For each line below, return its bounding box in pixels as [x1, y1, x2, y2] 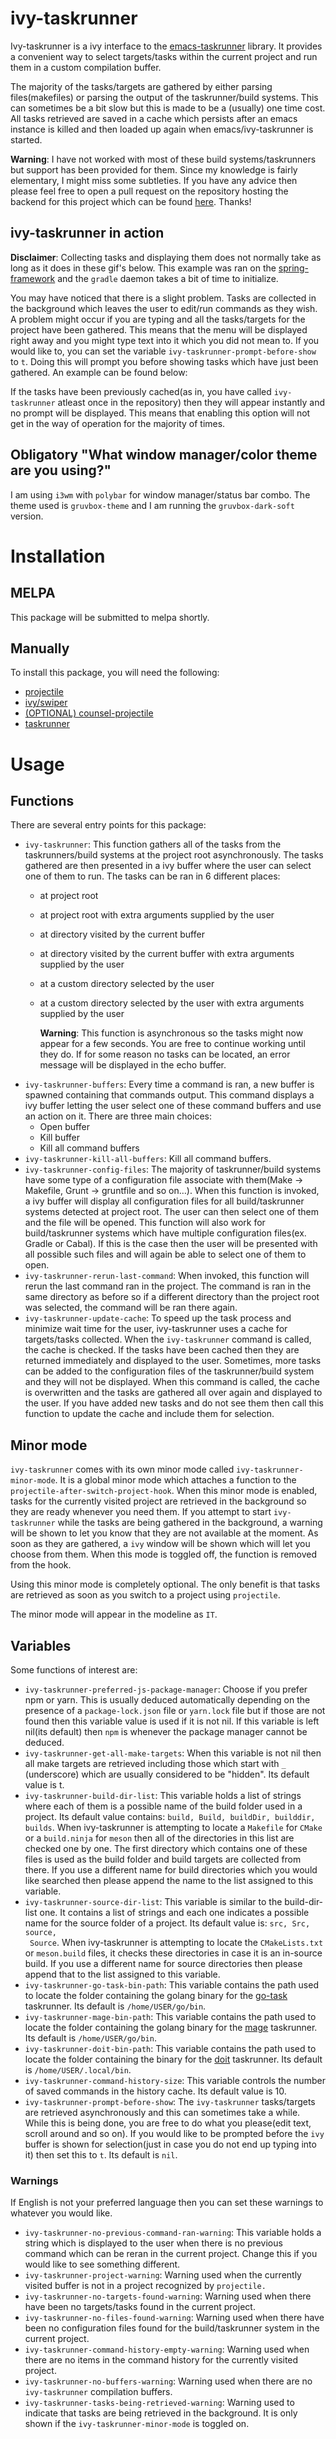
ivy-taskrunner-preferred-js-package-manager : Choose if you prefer [24, 1683, 308, 1695]
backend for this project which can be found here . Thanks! [10, 195, 252, 207]
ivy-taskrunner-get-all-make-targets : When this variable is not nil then [24, 1747, 322, 1759]
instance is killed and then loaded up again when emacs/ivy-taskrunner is [10, 123, 314, 135]
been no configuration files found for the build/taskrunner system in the [24, 2322, 320, 2334]
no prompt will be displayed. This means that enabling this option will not [10, 407, 311, 419]
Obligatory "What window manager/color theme [10, 447, 318, 464]
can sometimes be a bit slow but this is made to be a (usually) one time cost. [10, 102, 326, 114]
